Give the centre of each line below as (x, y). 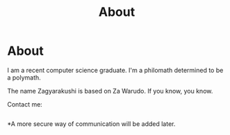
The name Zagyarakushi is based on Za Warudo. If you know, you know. (110, 91)
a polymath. (24, 78)
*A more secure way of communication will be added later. (91, 124)
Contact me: (25, 104)
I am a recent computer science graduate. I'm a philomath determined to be (115, 70)
